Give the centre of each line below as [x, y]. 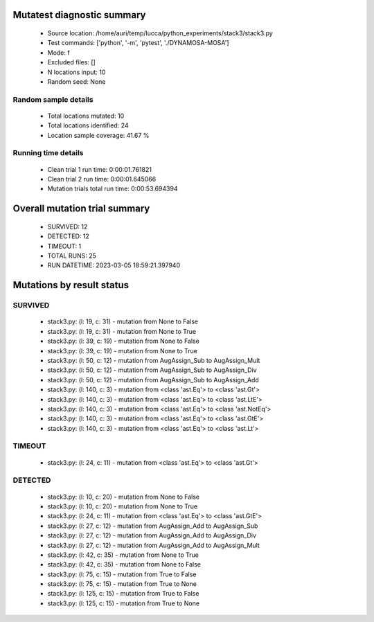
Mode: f [59, 53]
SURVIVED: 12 [68, 226]
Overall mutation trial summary [81, 209]
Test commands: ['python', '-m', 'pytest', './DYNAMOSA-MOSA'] [138, 43]
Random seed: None [77, 81]
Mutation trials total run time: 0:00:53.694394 [113, 189]
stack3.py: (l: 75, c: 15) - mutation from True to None [122, 584]
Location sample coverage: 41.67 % [98, 135]
